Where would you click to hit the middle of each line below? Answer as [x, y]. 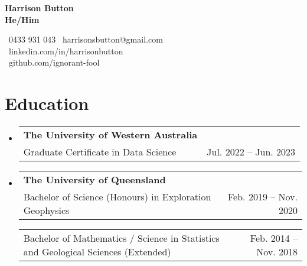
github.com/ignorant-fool [54, 62]
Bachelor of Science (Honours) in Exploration [117, 197]
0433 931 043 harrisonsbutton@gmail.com [86, 39]
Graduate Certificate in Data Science [100, 152]
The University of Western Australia [110, 135]
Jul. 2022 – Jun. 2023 [251, 152]
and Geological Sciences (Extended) [97, 252]
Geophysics [46, 210]
